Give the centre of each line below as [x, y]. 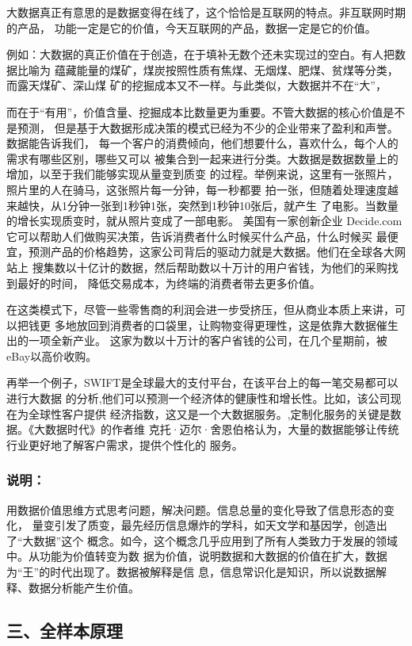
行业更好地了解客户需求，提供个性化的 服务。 [125, 444]
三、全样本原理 [65, 630]
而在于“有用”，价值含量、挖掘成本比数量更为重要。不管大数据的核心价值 [195, 111]
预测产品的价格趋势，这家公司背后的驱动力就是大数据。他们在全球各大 [211, 252]
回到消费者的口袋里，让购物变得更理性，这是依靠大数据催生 [243, 325]
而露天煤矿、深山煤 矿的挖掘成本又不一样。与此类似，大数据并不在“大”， [196, 85]
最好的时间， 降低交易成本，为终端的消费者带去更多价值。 [169, 283]
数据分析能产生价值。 [84, 587]
